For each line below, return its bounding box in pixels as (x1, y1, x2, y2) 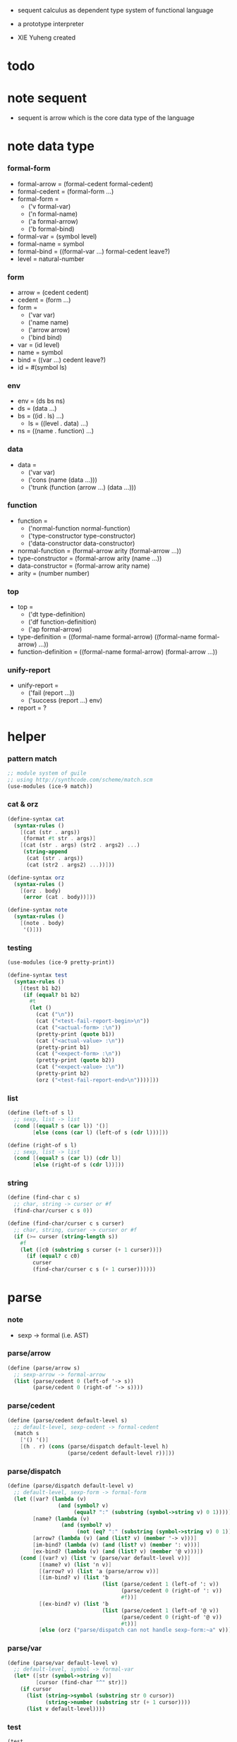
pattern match (7, 754, 58, 763)
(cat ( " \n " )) (35, 1011, 74, 1018)
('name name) (28, 317, 69, 327)
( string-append (23, 848, 68, 856)
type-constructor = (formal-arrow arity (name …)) (17, 554, 162, 562)
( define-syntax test (7, 972, 68, 979)
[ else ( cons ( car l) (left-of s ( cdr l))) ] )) (32, 1129, 169, 1136)
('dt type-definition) (28, 610, 86, 619)
